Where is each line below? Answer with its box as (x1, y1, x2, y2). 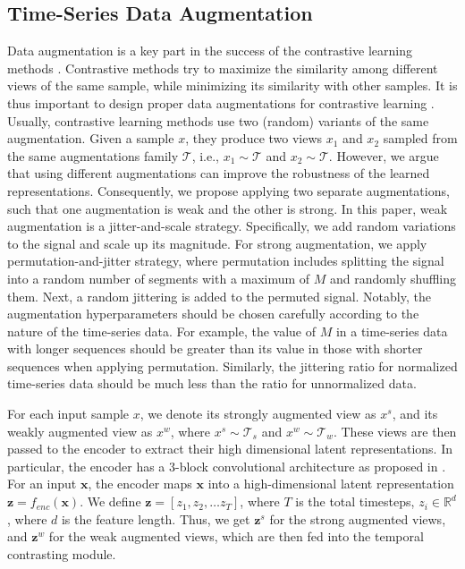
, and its (392, 404, 438, 423)
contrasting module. (7, 544, 116, 563)
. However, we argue (328, 146, 439, 165)
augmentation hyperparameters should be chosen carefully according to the (7, 304, 419, 323)
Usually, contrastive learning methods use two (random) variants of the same (7, 111, 429, 130)
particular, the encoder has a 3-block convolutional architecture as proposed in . (7, 456, 446, 475)
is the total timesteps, (295, 492, 415, 511)
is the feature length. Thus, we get (61, 509, 250, 528)
